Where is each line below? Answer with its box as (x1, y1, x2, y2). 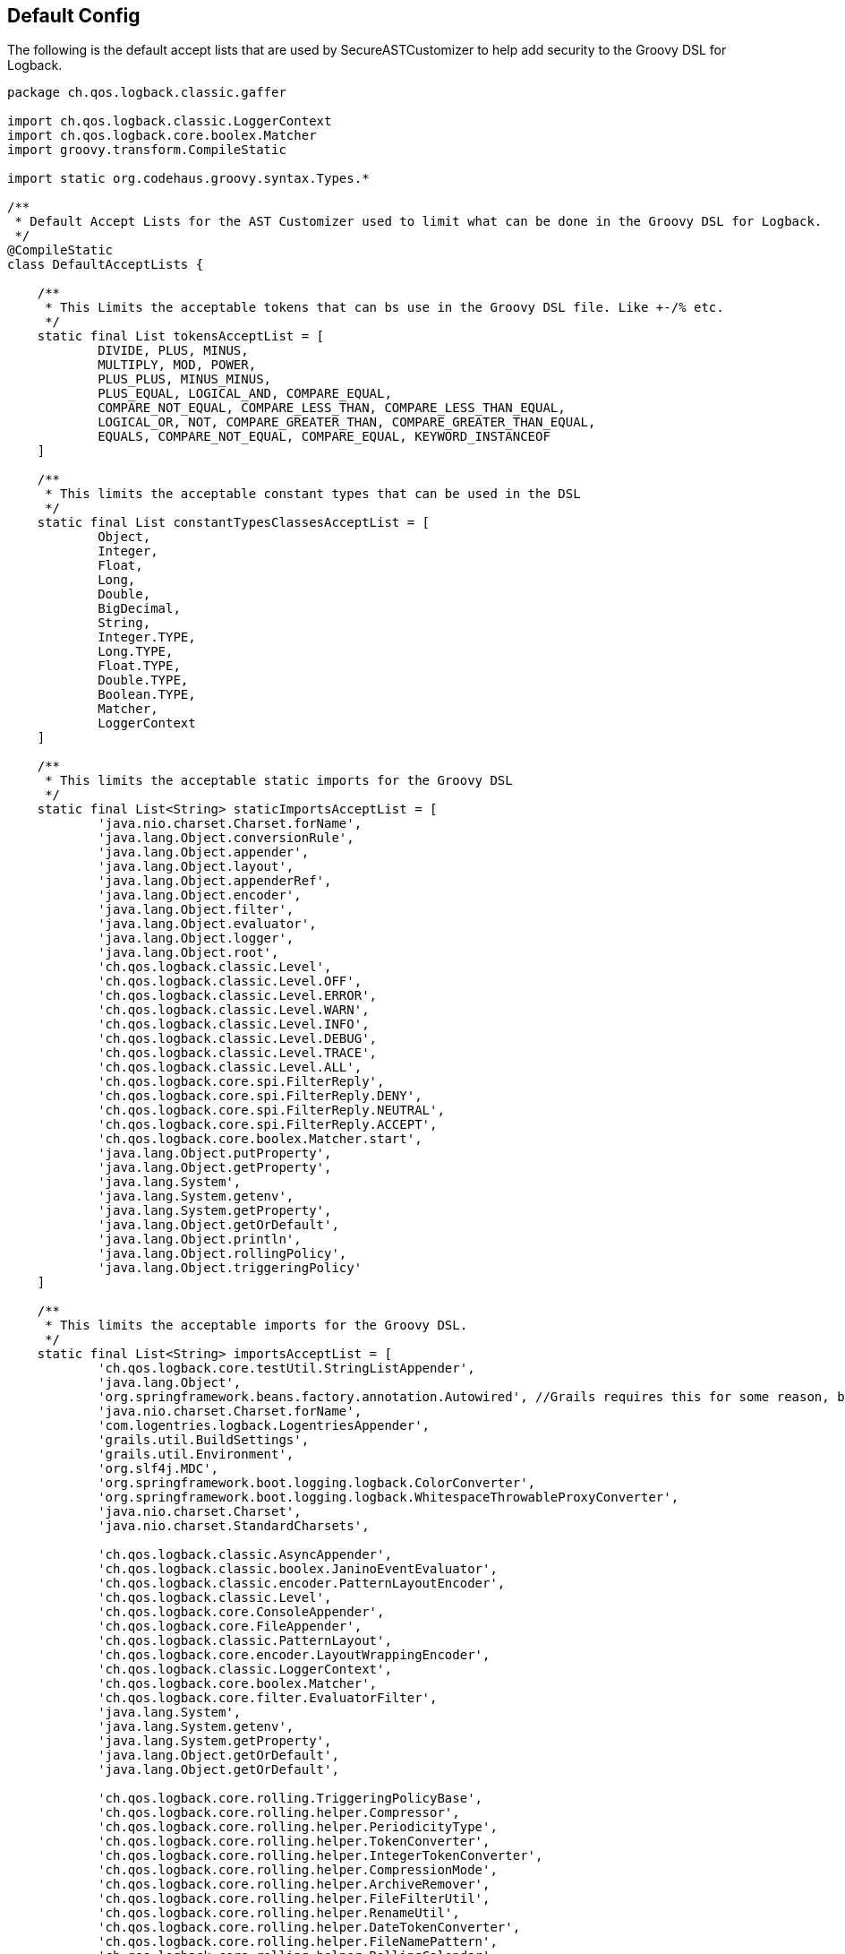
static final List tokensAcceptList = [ (37, 329, 325, 344)
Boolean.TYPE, (98, 687, 196, 702)
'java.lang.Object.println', (98, 1232, 302, 1247)
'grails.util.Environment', (98, 1447, 294, 1462)
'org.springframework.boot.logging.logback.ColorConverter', (98, 1476, 536, 1491)
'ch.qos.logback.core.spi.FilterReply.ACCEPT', (98, 1117, 438, 1132)
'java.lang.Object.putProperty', (98, 1146, 332, 1161)
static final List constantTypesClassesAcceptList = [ (37, 515, 431, 530)
